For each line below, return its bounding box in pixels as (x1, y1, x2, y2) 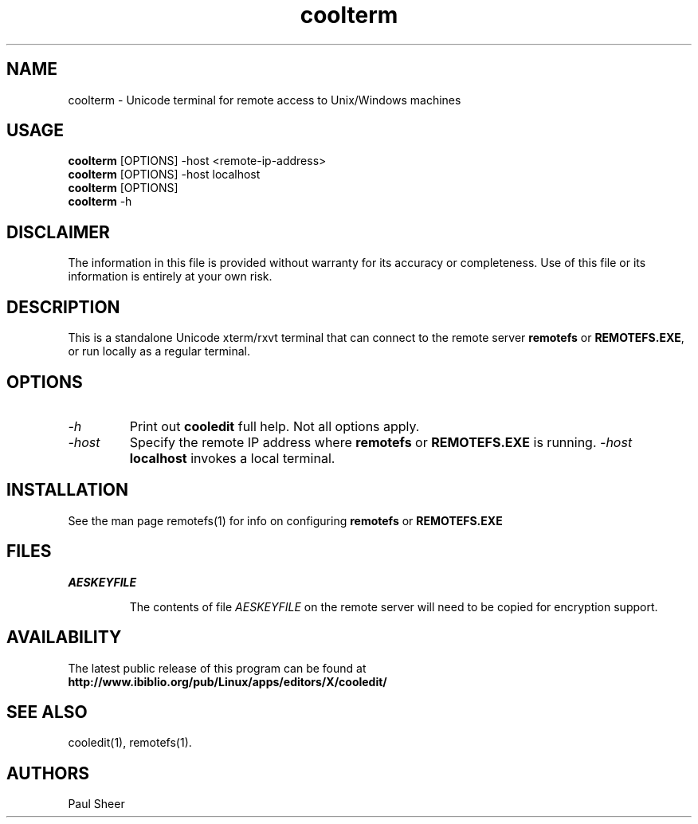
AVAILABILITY (6, 627, 122, 648)
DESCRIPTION (6, 296, 120, 317)
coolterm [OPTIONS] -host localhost (68, 167, 261, 182)
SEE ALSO (6, 701, 88, 722)
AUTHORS (6, 763, 90, 783)
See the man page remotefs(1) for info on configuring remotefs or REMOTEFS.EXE (68, 513, 503, 528)
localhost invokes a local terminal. (129, 449, 335, 466)
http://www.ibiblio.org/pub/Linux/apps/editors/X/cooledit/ (68, 674, 387, 689)
